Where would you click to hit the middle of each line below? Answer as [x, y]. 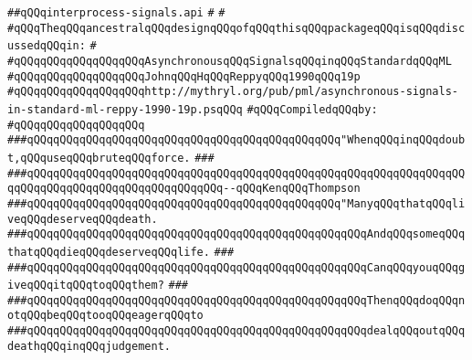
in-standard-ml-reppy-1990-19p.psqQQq [125, 109]
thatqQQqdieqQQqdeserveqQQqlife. [109, 252]
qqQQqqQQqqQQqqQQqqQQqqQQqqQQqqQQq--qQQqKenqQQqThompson [184, 189]
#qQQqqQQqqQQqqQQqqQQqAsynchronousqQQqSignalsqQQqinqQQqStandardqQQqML [230, 61]
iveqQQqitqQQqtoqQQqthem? [86, 286]
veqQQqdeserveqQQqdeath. [83, 219]
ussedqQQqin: [47, 46]
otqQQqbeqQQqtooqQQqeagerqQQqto [105, 316]
